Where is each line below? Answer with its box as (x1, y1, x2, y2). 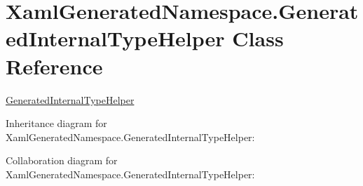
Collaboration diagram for (6, 153, 118, 168)
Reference (6, 51, 103, 80)
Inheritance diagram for (6, 116, 107, 131)
